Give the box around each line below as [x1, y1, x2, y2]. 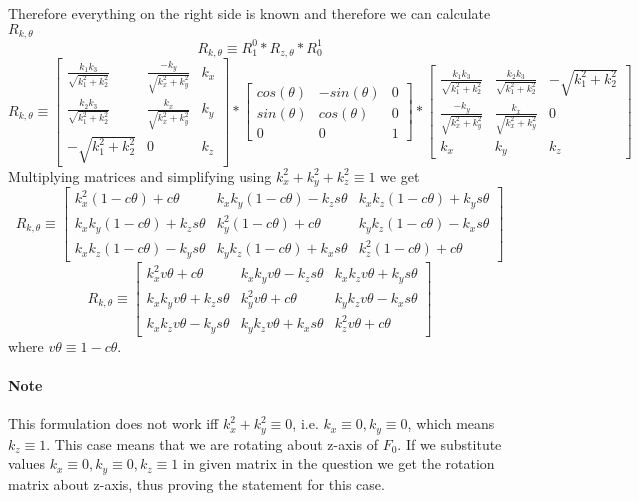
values [8, 453, 46, 474]
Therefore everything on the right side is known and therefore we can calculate [8, 3, 491, 23]
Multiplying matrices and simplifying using [8, 165, 272, 186]
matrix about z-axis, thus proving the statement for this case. [8, 473, 385, 494]
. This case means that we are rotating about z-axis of [46, 433, 378, 454]
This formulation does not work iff [8, 413, 219, 434]
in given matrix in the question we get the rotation [183, 453, 495, 474]
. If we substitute [397, 433, 502, 454]
